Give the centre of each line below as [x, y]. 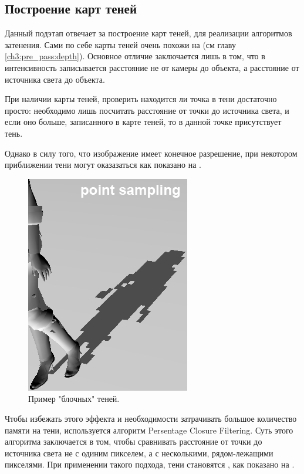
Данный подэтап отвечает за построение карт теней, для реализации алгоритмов [148, 33]
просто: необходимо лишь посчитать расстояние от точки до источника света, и [147, 110]
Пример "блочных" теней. [74, 399]
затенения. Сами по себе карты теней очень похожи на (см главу [120, 44]
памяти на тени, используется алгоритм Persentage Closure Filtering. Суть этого [149, 430]
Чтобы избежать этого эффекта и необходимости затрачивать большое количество [151, 418]
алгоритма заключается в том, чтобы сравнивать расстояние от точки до [134, 441]
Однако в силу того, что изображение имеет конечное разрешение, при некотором [151, 153]
